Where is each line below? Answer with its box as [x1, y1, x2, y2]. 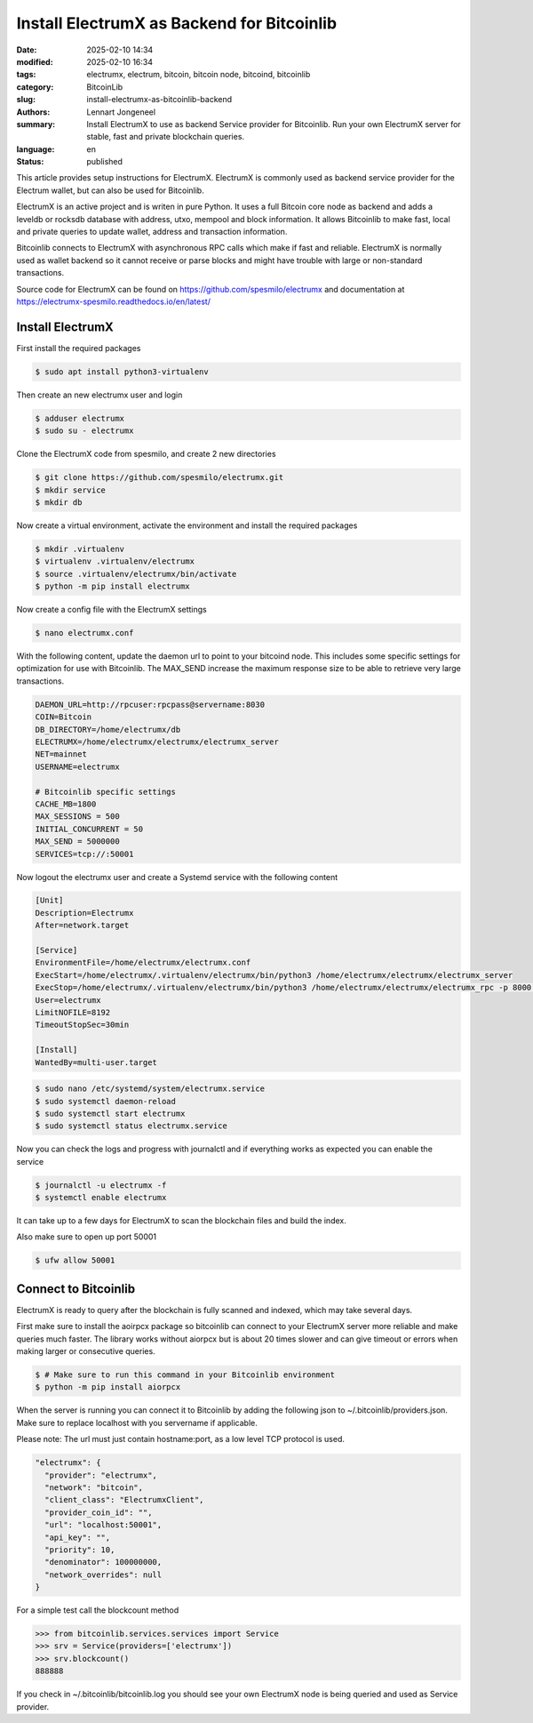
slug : [16, 94, 36, 105]
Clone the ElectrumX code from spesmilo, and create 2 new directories [16, 449, 276, 460]
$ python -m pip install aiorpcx [35, 1382, 181, 1392]
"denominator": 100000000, [44, 1557, 163, 1567]
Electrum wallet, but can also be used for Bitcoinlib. [16, 185, 204, 196]
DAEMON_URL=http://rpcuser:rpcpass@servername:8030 [35, 699, 266, 709]
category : [16, 81, 54, 92]
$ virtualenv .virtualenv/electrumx [35, 557, 195, 566]
